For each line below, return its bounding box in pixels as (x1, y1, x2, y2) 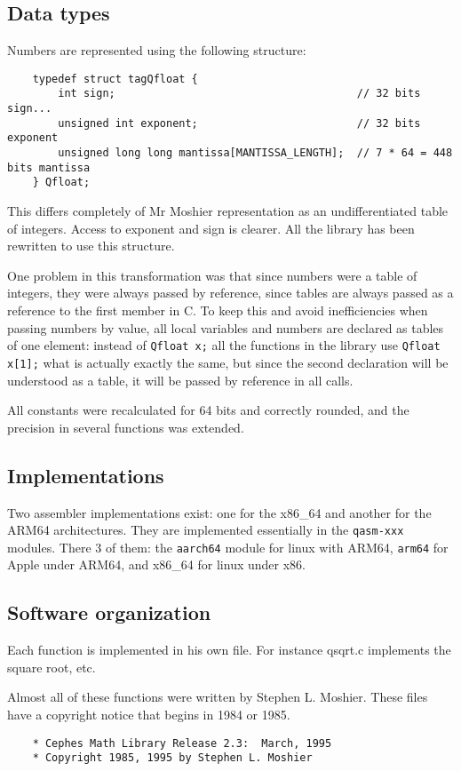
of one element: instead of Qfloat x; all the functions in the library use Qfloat (7, 336, 441, 354)
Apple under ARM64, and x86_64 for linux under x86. (7, 555, 306, 574)
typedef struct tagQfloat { (32, 72, 198, 85)
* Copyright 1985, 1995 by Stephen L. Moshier (32, 751, 313, 765)
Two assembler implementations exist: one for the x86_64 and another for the (7, 503, 432, 521)
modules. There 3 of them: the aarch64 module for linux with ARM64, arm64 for (7, 537, 449, 556)
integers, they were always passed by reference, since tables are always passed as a (7, 283, 454, 302)
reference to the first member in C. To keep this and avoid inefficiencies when (7, 301, 428, 320)
